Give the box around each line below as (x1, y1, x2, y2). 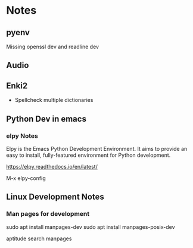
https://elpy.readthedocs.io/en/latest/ (6, 163, 98, 170)
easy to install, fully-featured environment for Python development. (6, 151, 171, 159)
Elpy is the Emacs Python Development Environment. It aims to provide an (6, 145, 188, 152)
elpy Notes (6, 132, 39, 140)
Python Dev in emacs (6, 114, 86, 124)
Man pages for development (6, 210, 90, 218)
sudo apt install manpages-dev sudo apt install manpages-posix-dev (6, 223, 175, 230)
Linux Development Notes (6, 192, 104, 202)
